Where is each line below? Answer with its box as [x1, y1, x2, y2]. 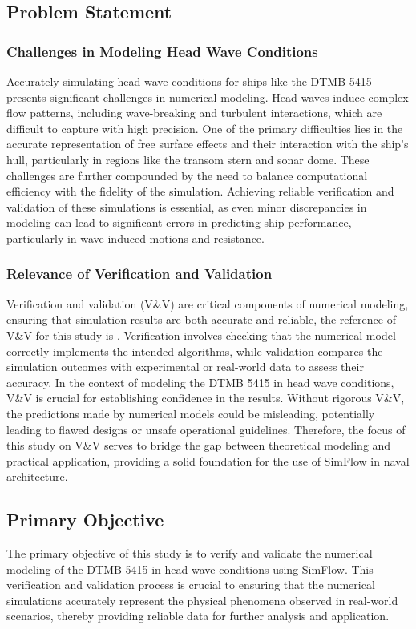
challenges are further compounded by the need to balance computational [6, 167, 368, 183]
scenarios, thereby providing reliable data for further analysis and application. [6, 607, 390, 624]
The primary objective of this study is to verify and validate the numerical [6, 545, 373, 562]
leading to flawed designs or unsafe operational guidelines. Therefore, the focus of [6, 421, 406, 437]
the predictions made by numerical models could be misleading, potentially [6, 405, 375, 421]
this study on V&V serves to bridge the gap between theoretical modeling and [6, 437, 391, 454]
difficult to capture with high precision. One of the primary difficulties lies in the [6, 119, 403, 136]
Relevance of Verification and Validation [6, 264, 273, 284]
